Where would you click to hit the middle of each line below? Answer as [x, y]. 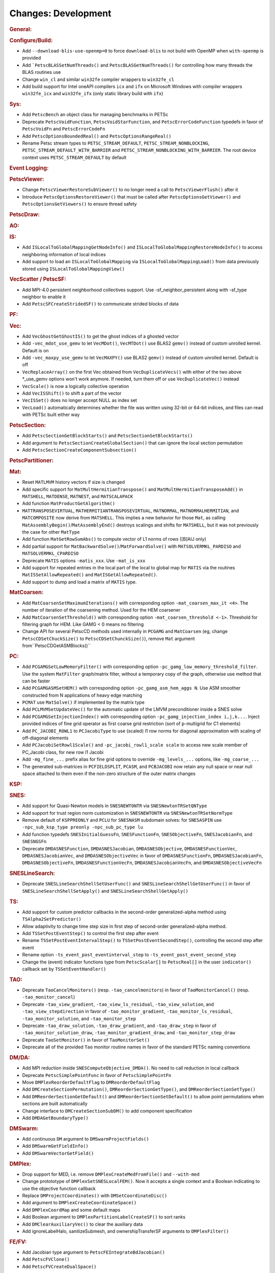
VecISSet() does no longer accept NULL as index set [80, 400]
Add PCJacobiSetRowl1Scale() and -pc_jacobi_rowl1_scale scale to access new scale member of [135, 745]
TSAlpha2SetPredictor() [52, 919]
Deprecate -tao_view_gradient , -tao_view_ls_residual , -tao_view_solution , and [118, 1004]
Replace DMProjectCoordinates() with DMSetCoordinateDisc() [95, 1196]
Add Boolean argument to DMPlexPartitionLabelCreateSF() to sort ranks [104, 1217]
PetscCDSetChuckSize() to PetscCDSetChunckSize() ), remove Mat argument [108, 639]
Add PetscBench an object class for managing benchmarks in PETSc [95, 115]
